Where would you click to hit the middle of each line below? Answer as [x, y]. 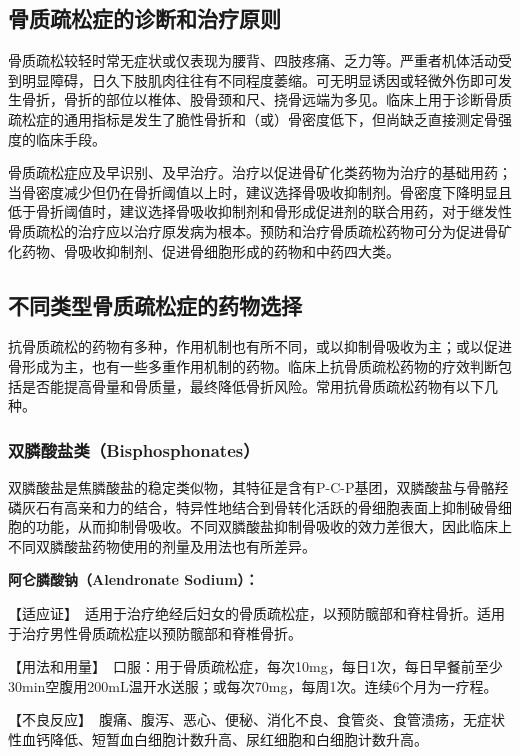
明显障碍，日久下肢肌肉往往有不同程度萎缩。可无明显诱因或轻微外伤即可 [259, 79]
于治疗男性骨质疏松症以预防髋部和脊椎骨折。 [155, 632]
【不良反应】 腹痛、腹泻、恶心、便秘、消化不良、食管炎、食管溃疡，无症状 [256, 719]
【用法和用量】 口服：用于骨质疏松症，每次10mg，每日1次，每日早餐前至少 [255, 666]
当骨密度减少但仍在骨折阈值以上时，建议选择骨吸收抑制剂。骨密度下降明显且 [260, 191]
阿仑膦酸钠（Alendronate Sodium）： [133, 579]
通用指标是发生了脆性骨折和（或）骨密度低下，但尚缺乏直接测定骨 [280, 118]
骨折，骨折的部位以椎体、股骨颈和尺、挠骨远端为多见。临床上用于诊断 [252, 99]
